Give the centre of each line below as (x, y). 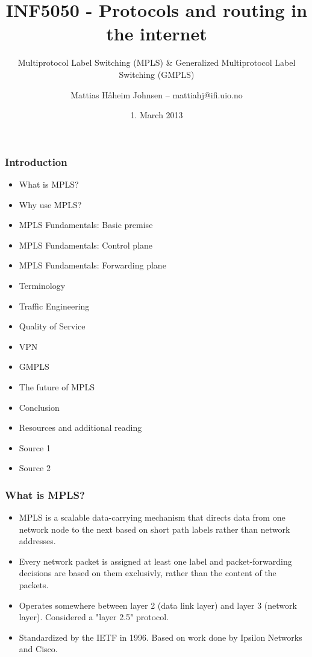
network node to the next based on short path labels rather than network (154, 529)
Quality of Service (52, 326)
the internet (157, 33)
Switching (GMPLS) (157, 74)
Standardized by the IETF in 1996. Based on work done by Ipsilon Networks (161, 637)
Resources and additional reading (80, 427)
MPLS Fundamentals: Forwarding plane (92, 265)
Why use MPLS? (50, 204)
